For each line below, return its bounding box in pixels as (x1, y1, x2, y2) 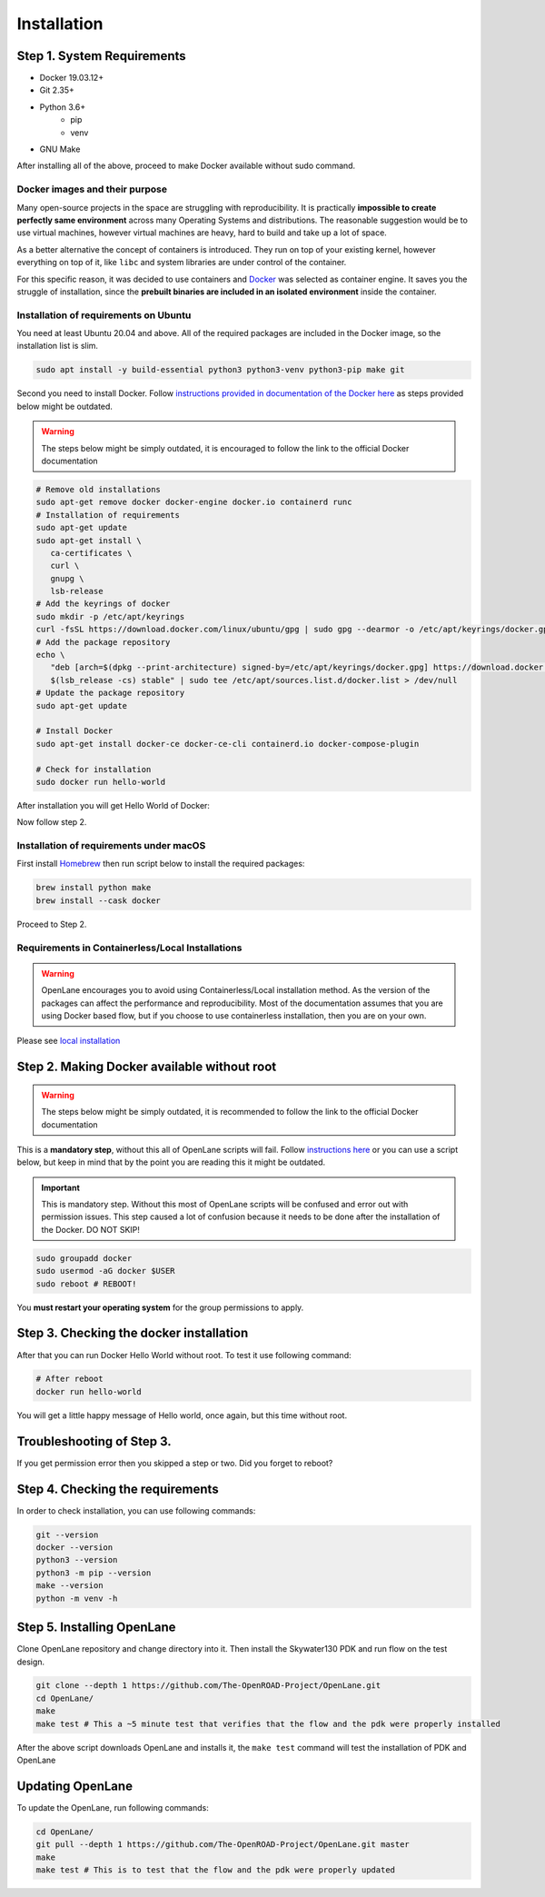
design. (16, 1656, 45, 1667)
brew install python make (35, 882, 152, 893)
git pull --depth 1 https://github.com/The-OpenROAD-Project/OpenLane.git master (35, 1840, 411, 1850)
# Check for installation (35, 764, 152, 774)
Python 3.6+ (39, 101, 86, 113)
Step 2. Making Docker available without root (16, 1059, 277, 1075)
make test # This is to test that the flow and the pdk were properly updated (35, 1865, 395, 1875)
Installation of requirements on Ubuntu (16, 309, 192, 322)
